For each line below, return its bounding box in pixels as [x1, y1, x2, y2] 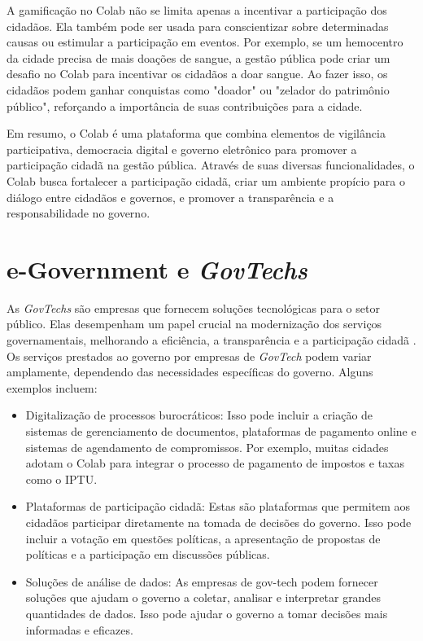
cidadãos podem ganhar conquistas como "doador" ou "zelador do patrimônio [7, 81, 390, 98]
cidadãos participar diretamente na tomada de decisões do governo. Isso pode [25, 513, 412, 530]
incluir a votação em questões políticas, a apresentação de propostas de [25, 529, 381, 547]
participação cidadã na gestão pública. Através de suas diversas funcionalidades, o [7, 156, 415, 173]
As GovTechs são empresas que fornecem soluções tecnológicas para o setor [7, 299, 380, 316]
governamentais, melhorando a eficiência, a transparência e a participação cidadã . [7, 331, 416, 349]
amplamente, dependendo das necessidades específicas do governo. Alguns [7, 363, 373, 380]
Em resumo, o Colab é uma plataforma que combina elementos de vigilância [7, 125, 386, 142]
